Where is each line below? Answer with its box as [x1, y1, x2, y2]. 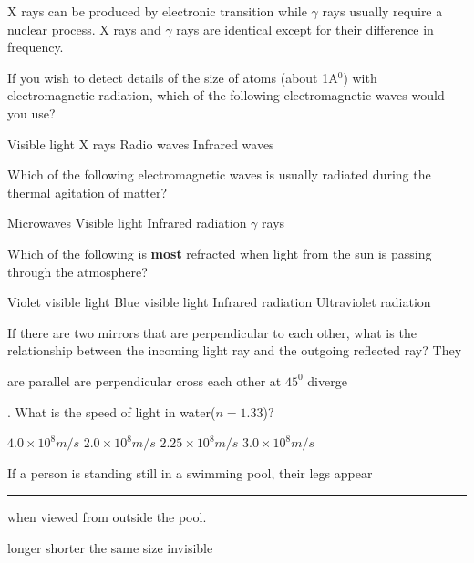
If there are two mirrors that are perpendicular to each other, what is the [7, 322, 417, 342]
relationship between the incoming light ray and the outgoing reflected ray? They [7, 341, 462, 360]
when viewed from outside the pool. [7, 507, 207, 527]
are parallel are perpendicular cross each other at [7, 371, 282, 390]
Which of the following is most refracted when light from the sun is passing [7, 243, 432, 262]
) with [343, 67, 377, 87]
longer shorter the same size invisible [7, 537, 213, 557]
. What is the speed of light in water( [7, 402, 216, 421]
